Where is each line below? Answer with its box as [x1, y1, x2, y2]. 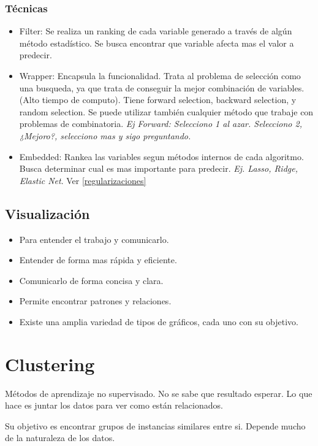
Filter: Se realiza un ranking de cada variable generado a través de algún [19, 25, 292, 37]
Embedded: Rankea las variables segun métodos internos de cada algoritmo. [19, 150, 304, 163]
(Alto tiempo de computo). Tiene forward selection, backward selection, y [19, 93, 297, 106]
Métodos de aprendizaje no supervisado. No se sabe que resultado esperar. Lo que [5, 386, 312, 399]
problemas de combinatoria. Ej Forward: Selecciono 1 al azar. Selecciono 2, [19, 117, 302, 130]
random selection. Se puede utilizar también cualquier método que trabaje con [19, 105, 314, 118]
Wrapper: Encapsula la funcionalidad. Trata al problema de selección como [19, 69, 301, 82]
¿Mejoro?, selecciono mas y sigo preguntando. [19, 129, 191, 142]
